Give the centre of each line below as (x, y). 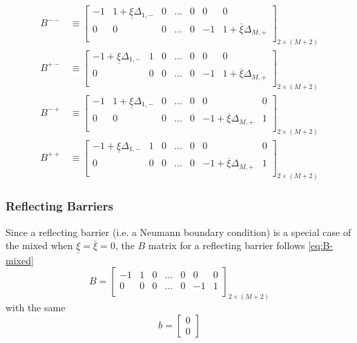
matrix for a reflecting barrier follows (226, 245)
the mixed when (39, 245)
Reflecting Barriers (59, 206)
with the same (36, 307)
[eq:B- (321, 245)
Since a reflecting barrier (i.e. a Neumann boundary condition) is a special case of (178, 232)
